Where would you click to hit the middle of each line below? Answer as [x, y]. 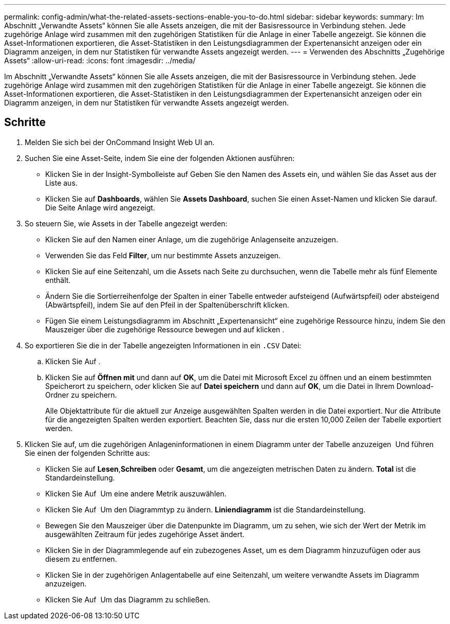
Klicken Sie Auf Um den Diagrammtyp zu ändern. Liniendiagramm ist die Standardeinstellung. [205, 509]
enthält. [58, 280]
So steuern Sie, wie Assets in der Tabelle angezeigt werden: [126, 223]
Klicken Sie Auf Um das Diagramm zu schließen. [128, 599]
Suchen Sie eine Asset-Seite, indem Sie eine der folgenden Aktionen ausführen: [160, 158]
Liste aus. [61, 183]
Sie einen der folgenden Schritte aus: [87, 453]
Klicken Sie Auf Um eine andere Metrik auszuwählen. [136, 493]
